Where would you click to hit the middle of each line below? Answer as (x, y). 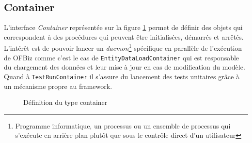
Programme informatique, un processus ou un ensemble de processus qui (123, 125)
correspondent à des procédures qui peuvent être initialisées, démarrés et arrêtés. (124, 36)
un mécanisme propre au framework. (58, 86)
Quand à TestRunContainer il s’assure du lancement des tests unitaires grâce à (122, 76)
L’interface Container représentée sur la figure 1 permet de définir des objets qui (123, 27)
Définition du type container (65, 102)
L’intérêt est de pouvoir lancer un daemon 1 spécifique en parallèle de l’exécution (123, 47)
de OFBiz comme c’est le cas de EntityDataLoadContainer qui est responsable (122, 57)
